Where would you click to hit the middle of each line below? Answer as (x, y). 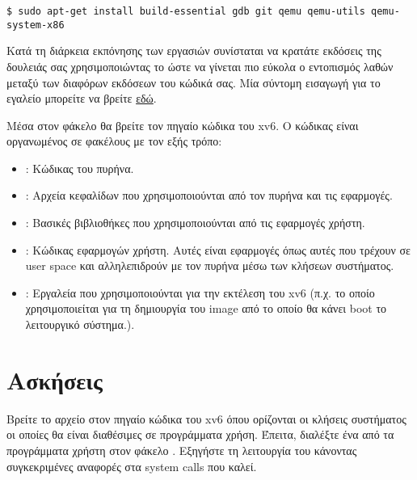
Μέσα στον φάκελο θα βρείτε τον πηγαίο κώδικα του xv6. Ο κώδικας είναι (183, 125)
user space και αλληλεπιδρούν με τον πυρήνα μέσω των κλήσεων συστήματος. (210, 265)
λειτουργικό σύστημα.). (80, 324)
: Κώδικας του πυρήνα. (80, 168)
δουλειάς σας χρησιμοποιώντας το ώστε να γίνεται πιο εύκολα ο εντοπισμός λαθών (200, 66)
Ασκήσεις (55, 379)
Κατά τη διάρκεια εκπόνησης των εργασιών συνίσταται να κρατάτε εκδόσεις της (194, 51)
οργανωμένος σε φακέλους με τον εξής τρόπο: (114, 141)
